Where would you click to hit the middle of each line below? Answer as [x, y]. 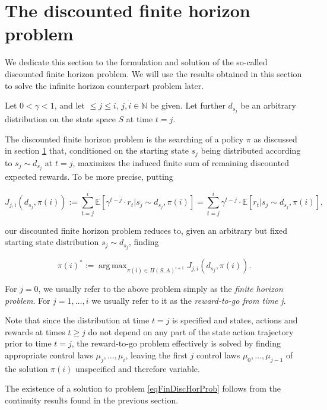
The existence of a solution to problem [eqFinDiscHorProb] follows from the [143, 388]
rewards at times [35, 331]
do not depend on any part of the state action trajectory [191, 331]
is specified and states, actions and [235, 320]
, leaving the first [156, 355]
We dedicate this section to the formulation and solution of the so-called [136, 62]
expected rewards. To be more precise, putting [89, 176]
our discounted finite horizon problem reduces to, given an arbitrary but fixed [146, 230]
